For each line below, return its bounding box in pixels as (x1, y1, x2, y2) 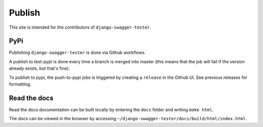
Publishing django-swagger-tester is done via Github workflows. (9, 50, 146, 55)
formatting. (9, 81, 32, 87)
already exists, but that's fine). (9, 66, 70, 72)
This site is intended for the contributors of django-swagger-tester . (9, 24, 151, 30)
